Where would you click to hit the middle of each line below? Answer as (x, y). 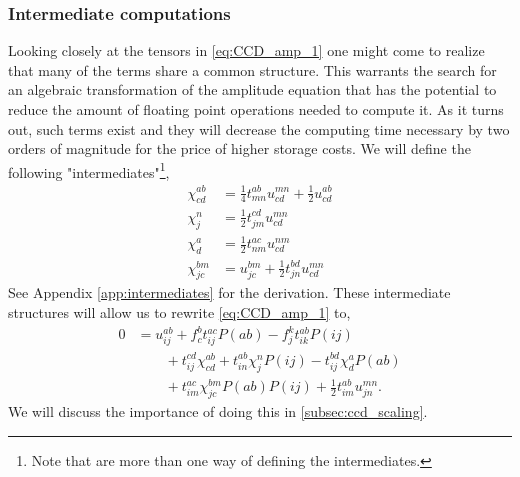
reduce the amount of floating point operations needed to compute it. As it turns (256, 109)
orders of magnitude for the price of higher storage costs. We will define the (239, 148)
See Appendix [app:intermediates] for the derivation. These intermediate (229, 292)
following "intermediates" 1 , (89, 170)
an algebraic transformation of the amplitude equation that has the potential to (252, 89)
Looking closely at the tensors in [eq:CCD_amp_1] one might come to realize (246, 50)
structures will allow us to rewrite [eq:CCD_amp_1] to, (179, 312)
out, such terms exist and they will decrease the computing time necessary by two (259, 128)
